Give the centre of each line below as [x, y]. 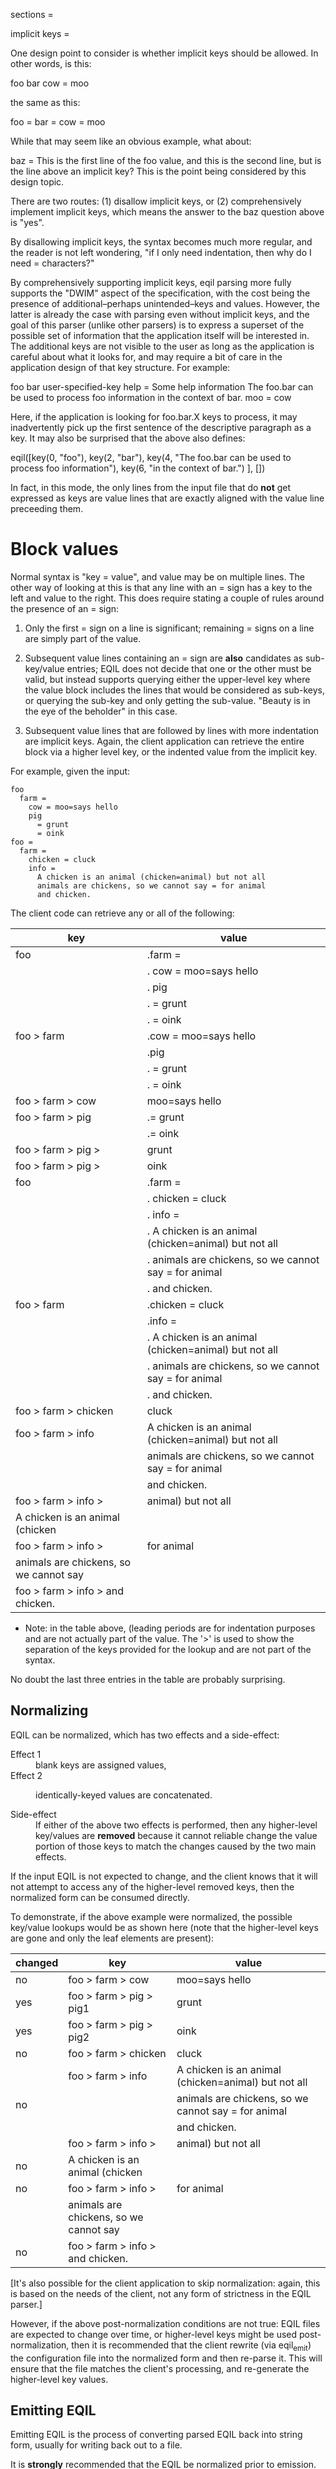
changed [37, 1962]
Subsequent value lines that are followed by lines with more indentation [172, 730]
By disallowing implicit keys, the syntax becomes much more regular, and [161, 242]
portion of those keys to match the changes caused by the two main [176, 1846]
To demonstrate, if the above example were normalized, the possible [151, 1916]
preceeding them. [47, 508]
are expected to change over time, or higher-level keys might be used [154, 2334]
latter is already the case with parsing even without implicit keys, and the [160, 314]
